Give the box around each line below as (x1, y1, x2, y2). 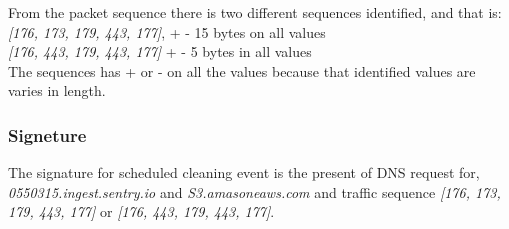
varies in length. (8, 80, 106, 101)
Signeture (8, 122, 87, 147)
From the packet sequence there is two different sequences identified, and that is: (8, 2, 502, 22)
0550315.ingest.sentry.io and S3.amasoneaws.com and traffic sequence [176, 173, (8, 181, 501, 202)
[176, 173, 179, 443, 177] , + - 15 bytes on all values (8, 21, 326, 42)
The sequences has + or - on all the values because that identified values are (8, 60, 476, 81)
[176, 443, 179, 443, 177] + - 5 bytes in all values (8, 41, 312, 62)
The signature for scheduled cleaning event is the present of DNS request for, (8, 162, 480, 183)
